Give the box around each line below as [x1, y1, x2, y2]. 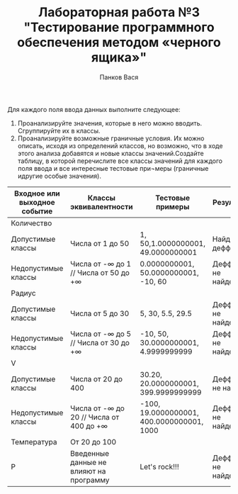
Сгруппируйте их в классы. [17, 126, 101, 135]
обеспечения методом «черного [16, 35, 222, 50]
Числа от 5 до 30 [69, 308, 130, 318]
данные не [69, 457, 107, 467]
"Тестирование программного [23, 19, 215, 35]
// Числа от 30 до [69, 337, 130, 347]
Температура [11, 437, 58, 447]
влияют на [69, 466, 106, 476]
